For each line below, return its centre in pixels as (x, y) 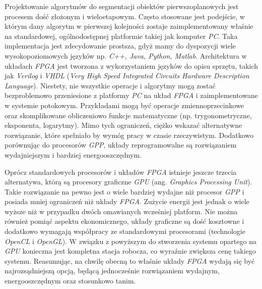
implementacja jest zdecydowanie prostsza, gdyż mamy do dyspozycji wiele (120, 46)
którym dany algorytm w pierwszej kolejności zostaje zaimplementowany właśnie (129, 26)
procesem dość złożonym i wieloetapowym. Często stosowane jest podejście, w (125, 16)
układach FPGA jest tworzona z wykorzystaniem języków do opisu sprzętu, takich (132, 65)
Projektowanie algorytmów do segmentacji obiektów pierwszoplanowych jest (122, 6)
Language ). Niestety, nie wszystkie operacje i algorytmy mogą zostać (110, 85)
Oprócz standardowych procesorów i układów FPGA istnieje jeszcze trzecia (121, 172)
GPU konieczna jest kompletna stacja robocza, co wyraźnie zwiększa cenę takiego (130, 251)
